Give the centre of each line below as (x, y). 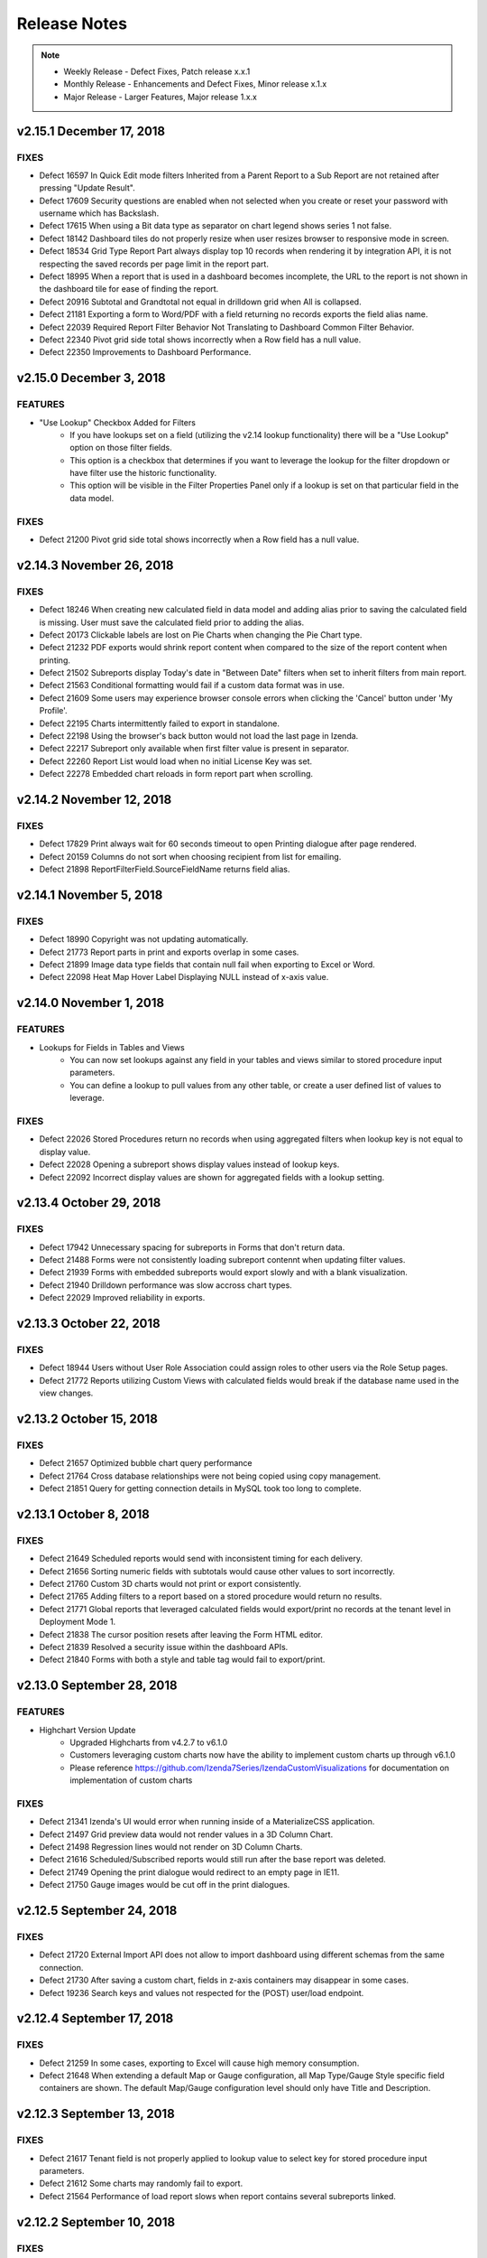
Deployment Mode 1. (78, 1622)
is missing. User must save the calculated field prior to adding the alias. (172, 622)
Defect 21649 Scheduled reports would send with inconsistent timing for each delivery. (201, 1559)
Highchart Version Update (87, 1730)
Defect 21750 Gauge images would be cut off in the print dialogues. (165, 1885)
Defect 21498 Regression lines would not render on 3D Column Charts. (171, 1847)
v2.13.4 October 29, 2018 (89, 1203)
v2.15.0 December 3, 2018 (91, 378)
